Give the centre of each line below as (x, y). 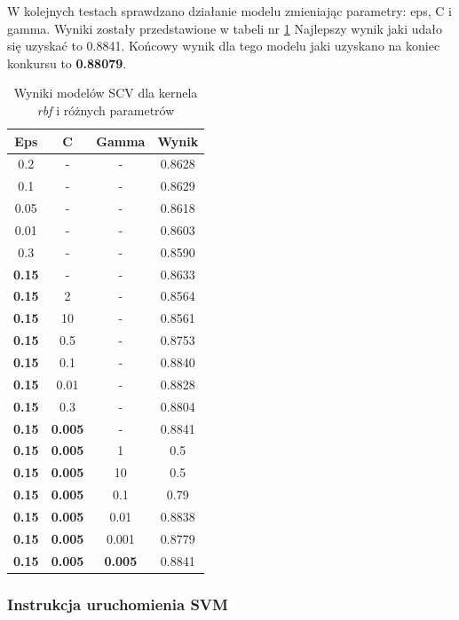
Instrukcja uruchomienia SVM (118, 604)
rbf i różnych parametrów (106, 110)
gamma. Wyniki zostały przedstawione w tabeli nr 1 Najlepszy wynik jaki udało (225, 28)
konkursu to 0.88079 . (67, 63)
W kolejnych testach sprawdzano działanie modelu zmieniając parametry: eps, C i (229, 11)
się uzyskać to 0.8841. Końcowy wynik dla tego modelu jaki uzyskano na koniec (224, 46)
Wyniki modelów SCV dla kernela (106, 93)
